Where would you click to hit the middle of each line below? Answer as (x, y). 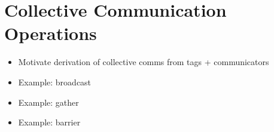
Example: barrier (49, 122)
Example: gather (48, 102)
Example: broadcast (55, 82)
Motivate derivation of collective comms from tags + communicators (144, 62)
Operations (51, 33)
